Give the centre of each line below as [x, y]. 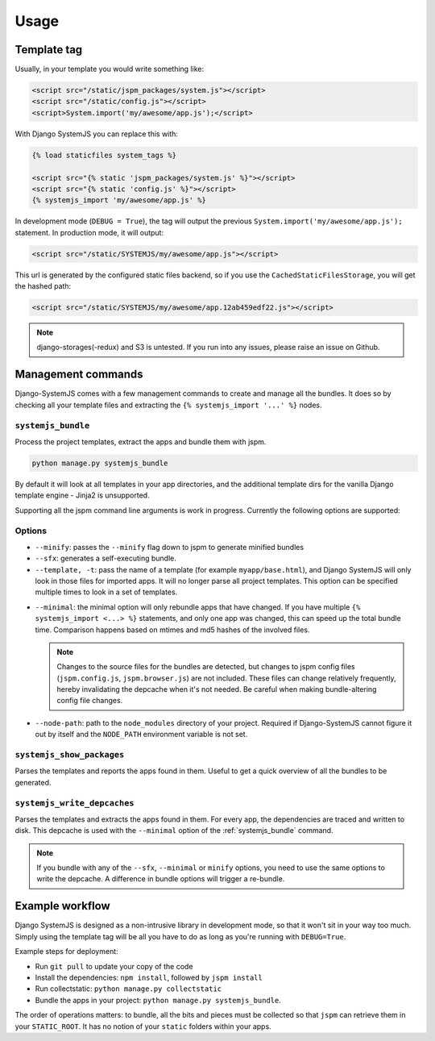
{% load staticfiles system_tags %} [104, 155]
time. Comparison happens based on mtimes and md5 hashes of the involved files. [172, 630]
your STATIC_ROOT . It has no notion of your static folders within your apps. [143, 1026]
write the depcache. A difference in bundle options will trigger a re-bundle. [161, 879]
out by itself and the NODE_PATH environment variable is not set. [141, 735]
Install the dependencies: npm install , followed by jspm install [149, 977]
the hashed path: [43, 286]
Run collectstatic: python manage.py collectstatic [128, 989]
